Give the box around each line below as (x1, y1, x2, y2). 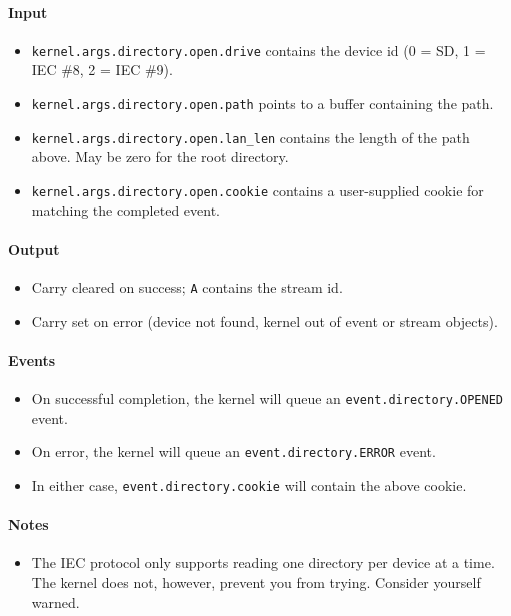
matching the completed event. (31, 199, 220, 220)
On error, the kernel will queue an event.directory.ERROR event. (31, 441, 436, 462)
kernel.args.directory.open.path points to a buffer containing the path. (31, 93, 494, 114)
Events (8, 349, 56, 370)
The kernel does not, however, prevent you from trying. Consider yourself (31, 572, 481, 592)
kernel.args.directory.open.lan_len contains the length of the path (31, 126, 470, 147)
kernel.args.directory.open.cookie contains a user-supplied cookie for (31, 179, 484, 200)
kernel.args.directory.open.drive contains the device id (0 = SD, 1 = (31, 39, 486, 60)
